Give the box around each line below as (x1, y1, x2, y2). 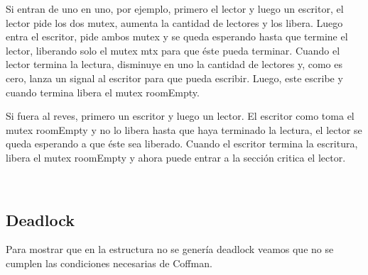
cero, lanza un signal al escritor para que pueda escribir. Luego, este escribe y (6, 70, 343, 85)
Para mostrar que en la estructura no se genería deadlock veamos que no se (6, 242, 334, 257)
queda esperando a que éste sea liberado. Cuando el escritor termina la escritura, (6, 136, 358, 151)
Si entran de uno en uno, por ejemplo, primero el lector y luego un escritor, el (6, 1, 344, 16)
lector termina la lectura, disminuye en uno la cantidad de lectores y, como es (6, 57, 343, 72)
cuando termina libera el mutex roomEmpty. (6, 84, 200, 99)
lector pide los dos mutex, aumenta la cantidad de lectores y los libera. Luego (6, 15, 343, 30)
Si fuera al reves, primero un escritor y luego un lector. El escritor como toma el (6, 108, 355, 123)
